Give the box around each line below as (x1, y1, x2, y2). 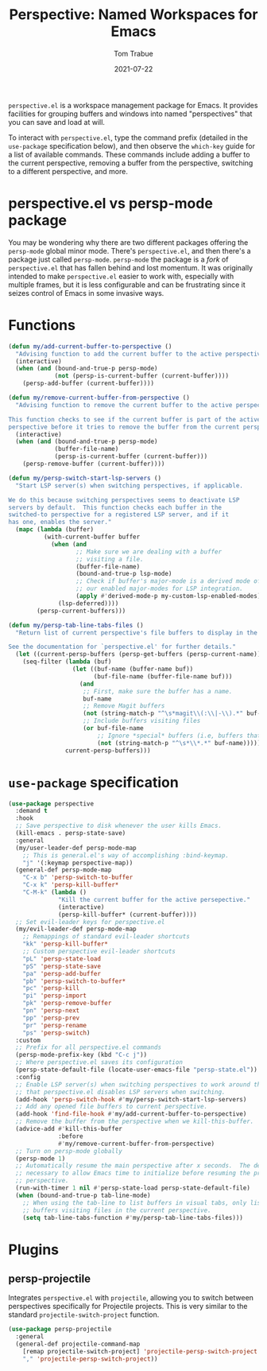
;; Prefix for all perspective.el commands (15, 1043, 161, 1051)
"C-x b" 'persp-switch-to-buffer (22, 873, 133, 882)
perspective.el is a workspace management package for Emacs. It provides (8, 100, 258, 110)
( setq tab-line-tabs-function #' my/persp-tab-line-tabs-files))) (22, 1214, 244, 1221)
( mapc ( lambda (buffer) (15, 526, 94, 534)
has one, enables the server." (8, 518, 112, 526)
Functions (8, 317, 75, 335)
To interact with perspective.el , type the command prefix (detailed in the (8, 133, 249, 142)
